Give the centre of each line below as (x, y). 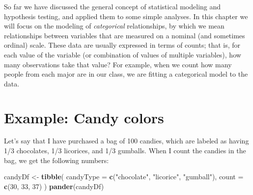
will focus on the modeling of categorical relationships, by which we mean (114, 26)
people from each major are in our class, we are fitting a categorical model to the (126, 74)
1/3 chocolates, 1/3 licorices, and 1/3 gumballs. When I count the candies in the (125, 151)
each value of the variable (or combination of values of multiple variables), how (123, 54)
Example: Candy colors (84, 117)
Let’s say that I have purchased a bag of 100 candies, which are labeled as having (126, 141)
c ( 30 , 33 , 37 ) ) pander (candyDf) (54, 186)
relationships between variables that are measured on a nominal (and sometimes (125, 35)
